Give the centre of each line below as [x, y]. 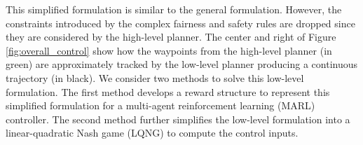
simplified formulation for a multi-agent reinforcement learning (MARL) [160, 105]
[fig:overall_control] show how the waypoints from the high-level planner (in [169, 50]
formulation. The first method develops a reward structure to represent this [168, 91]
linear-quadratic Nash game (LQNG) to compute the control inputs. [152, 133]
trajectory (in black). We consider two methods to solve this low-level [155, 77]
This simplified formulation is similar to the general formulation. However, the [174, 9]
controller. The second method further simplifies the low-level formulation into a [178, 119]
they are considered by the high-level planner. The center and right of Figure [171, 37]
